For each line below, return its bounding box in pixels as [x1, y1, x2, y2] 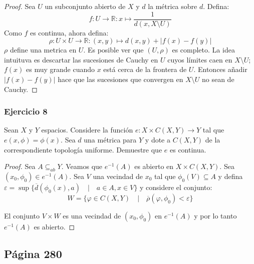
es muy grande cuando [26, 64, 95, 74]
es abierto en [134, 161, 174, 171]
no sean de [201, 74, 234, 84]
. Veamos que [61, 161, 103, 171]
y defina [218, 171, 243, 181]
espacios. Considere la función [41, 124, 133, 135]
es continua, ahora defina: [30, 27, 109, 37]
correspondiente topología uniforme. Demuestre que [4, 144, 162, 154]
